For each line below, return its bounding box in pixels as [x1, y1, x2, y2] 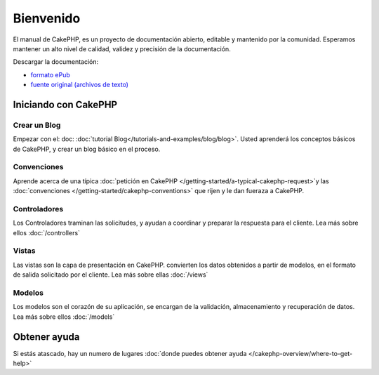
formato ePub [30, 70, 70, 79]
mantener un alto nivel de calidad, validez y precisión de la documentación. [13, 44, 231, 53]
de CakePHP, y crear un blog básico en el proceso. [13, 145, 161, 153]
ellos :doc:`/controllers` [13, 228, 81, 237]
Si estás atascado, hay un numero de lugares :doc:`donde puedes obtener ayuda [13, 349, 247, 357]
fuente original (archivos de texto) [30, 81, 129, 89]
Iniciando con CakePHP [13, 98, 118, 110]
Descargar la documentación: [13, 58, 99, 66]
